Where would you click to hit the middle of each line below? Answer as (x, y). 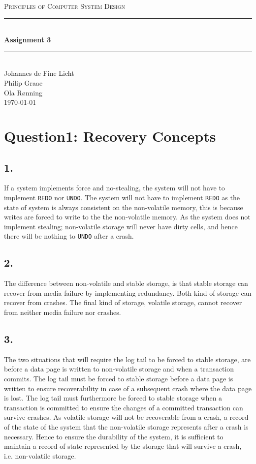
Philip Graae (23, 82)
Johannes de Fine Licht (39, 73)
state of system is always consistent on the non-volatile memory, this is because (124, 207)
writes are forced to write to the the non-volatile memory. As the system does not (127, 217)
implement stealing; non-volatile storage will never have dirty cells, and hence (121, 226)
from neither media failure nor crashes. (63, 312)
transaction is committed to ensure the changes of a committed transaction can (124, 407)
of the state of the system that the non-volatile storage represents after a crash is (126, 426)
